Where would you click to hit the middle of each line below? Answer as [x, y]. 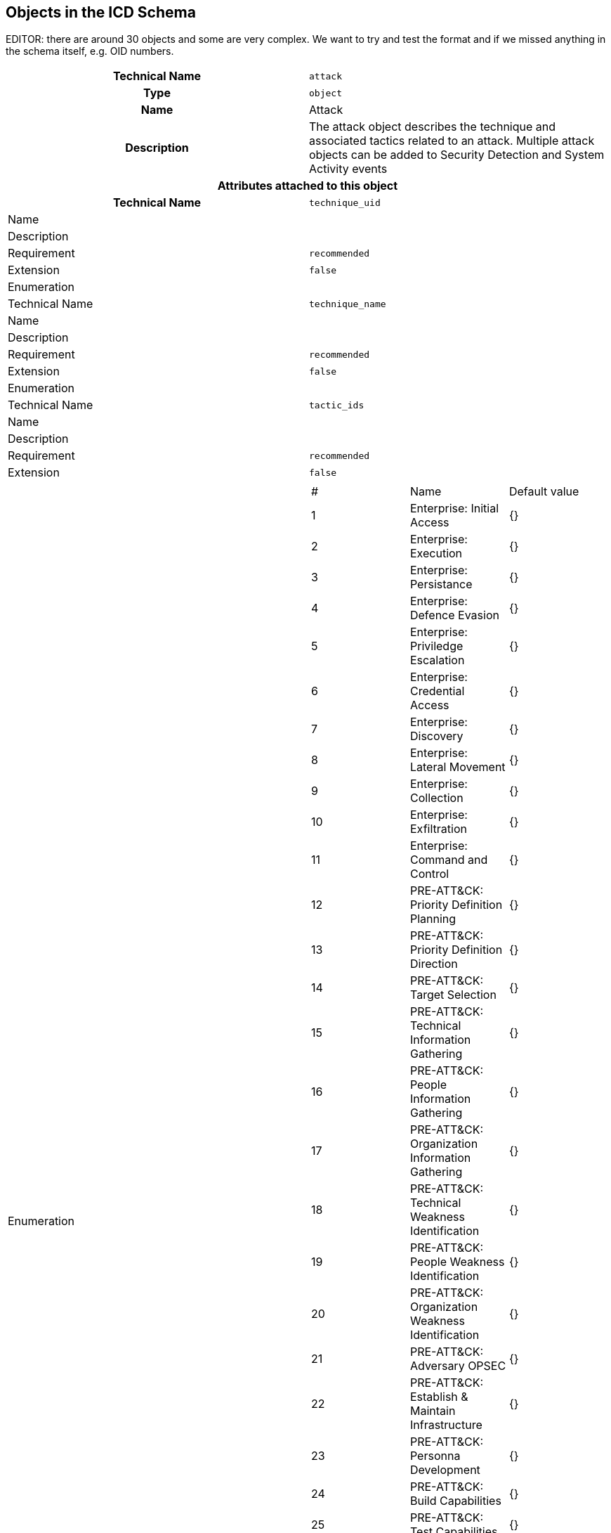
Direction [434, 964]
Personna [435, 1456]
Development [445, 1470]
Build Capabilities [455, 1501]
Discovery [436, 736]
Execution [436, 554]
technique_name [348, 304]
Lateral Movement [458, 767]
